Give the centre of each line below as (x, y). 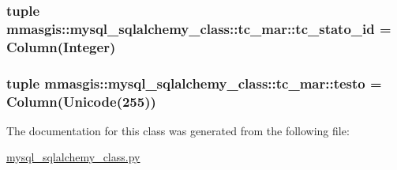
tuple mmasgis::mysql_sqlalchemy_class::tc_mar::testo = (194, 83)
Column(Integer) (61, 46)
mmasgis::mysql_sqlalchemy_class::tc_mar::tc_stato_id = (199, 28)
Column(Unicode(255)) (81, 101)
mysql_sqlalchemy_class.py (73, 157)
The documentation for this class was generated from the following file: (178, 130)
